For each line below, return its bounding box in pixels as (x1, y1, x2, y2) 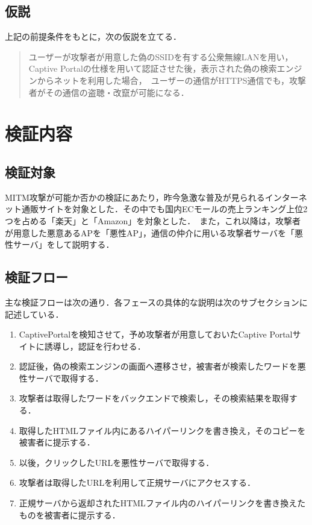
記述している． (5, 307, 64, 320)
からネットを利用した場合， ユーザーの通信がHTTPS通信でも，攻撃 (37, 74, 306, 86)
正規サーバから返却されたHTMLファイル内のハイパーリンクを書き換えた (19, 497, 306, 509)
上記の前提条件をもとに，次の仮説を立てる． (5, 30, 182, 43)
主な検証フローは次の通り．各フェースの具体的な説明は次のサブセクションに (5, 295, 308, 308)
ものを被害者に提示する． (19, 508, 120, 521)
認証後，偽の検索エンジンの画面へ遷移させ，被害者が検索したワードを (19, 360, 298, 373)
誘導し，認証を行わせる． (44, 339, 146, 352)
